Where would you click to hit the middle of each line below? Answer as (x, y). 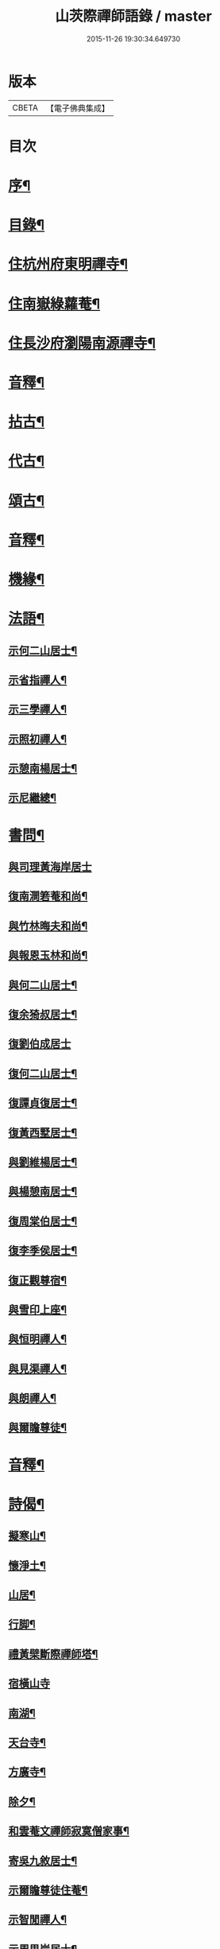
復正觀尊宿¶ (38, 1280)
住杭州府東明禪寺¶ (68, 264)
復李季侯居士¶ (43, 1250)
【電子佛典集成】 (77, 108)
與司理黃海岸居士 (50, 867)
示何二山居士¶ (43, 650)
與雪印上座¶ (38, 1309)
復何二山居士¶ (43, 1073)
